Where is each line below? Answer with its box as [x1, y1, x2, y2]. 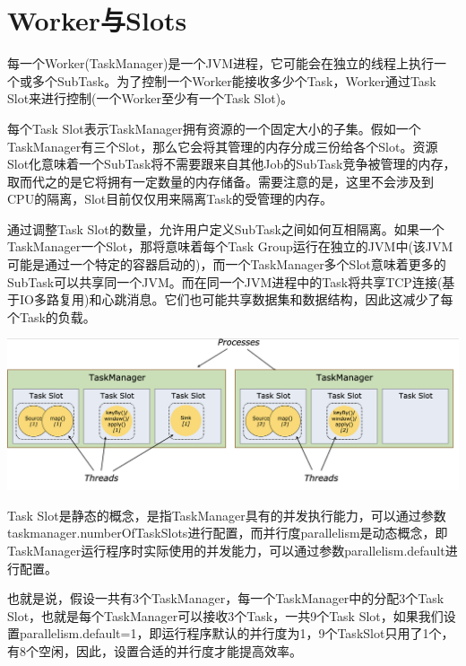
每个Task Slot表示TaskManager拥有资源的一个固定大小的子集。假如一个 [7, 118, 421, 137]
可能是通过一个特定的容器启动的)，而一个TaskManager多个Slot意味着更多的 [7, 255, 446, 274]
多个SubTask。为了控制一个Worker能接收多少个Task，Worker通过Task [31, 71, 436, 90]
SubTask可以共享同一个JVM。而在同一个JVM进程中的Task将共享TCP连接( [7, 272, 443, 291]
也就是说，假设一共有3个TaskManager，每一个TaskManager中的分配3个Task [7, 589, 444, 608]
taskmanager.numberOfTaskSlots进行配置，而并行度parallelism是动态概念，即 [7, 523, 448, 542]
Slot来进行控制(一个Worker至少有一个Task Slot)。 [7, 89, 294, 108]
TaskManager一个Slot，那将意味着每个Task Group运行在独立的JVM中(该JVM [7, 237, 453, 256]
